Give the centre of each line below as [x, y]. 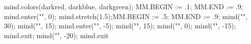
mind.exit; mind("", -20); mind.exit [56, 35]
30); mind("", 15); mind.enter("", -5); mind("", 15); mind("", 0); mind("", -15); [120, 26]
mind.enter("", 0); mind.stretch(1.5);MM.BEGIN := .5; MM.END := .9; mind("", [126, 16]
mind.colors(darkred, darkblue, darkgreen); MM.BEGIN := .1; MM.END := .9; [124, 6]
